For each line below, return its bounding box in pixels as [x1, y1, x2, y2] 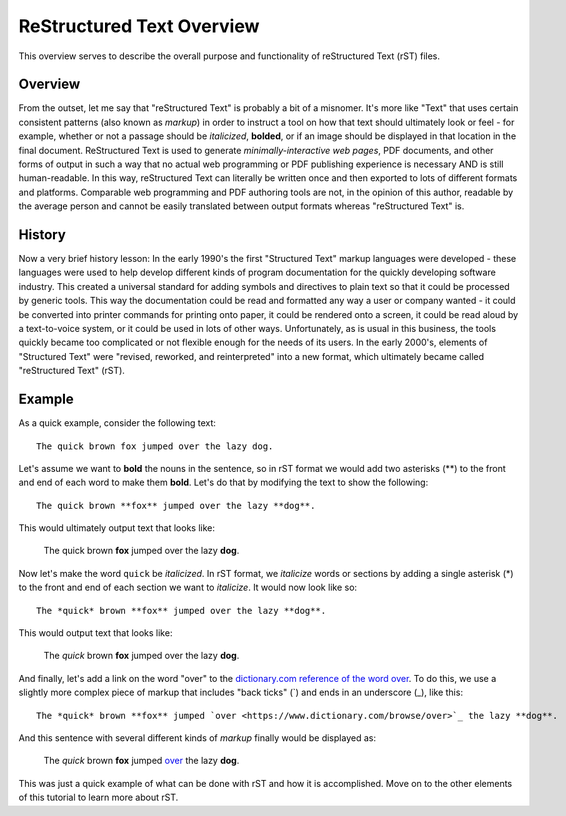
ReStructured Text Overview [18, 15, 260, 37]
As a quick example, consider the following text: [18, 417, 217, 429]
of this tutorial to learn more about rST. [18, 791, 179, 804]
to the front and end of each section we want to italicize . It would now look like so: [18, 581, 358, 594]
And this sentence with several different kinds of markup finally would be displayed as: [18, 731, 377, 744]
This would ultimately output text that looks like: [18, 522, 215, 534]
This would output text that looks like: [18, 627, 173, 639]
